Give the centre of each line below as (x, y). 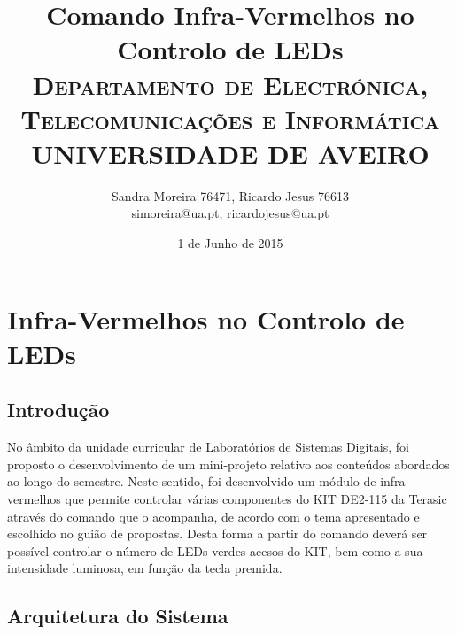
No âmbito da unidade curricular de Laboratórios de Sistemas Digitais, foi (208, 447)
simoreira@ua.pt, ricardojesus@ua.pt (230, 213)
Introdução (58, 410)
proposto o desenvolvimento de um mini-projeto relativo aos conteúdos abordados (228, 464)
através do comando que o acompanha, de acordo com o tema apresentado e (213, 516)
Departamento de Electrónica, (230, 84)
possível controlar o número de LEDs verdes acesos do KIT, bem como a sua (215, 550)
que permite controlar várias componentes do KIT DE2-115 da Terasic (256, 499)
